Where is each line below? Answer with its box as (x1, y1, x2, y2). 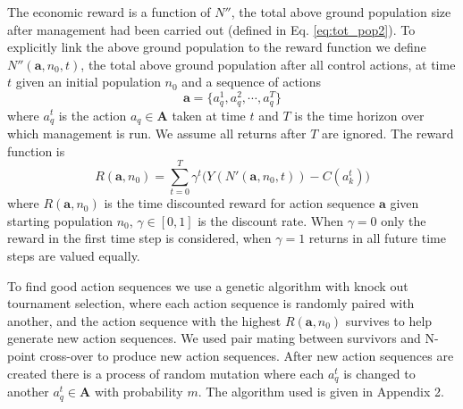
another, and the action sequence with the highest (7, 311, 282, 330)
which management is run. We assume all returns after (7, 123, 307, 142)
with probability (94, 382, 183, 401)
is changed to (343, 363, 416, 382)
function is (7, 141, 65, 160)
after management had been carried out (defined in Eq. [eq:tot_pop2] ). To (7, 20, 416, 38)
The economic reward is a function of (7, 3, 211, 21)
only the (381, 211, 426, 230)
